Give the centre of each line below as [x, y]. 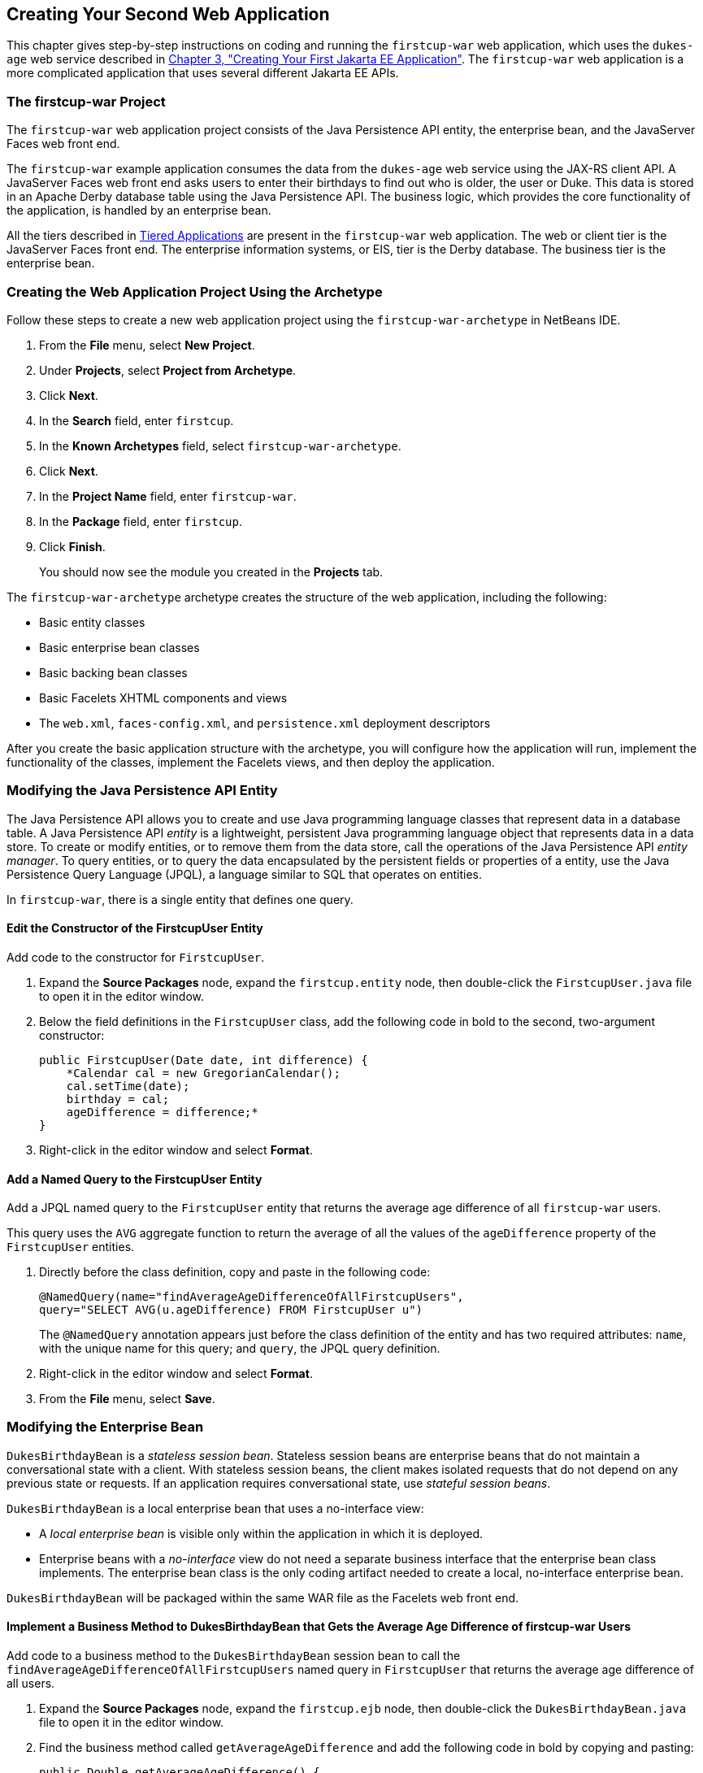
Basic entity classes [92, 622]
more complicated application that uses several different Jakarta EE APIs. [203, 73]
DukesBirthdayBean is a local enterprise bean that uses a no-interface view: [215, 1508]
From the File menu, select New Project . [147, 345]
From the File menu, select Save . [127, 1399]
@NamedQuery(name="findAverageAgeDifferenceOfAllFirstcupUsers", [252, 1297]
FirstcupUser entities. [71, 1247]
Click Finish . [72, 546]
